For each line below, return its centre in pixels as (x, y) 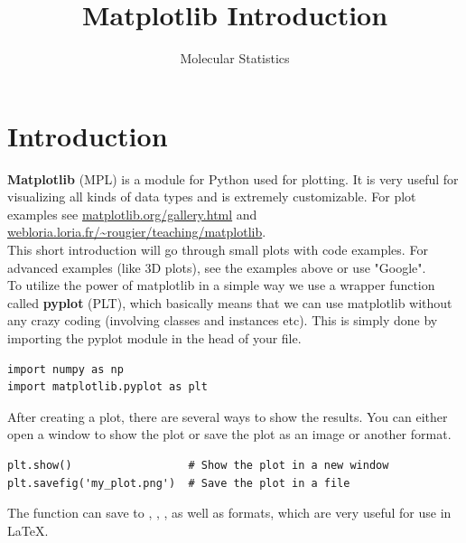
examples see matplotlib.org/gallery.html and (132, 214)
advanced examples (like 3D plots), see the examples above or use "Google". (217, 267)
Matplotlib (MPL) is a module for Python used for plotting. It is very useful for (233, 178)
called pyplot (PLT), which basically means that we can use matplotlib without (230, 302)
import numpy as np (65, 369)
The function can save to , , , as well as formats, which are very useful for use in (229, 513)
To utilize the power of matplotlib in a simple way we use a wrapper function (221, 285)
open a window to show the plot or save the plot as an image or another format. (229, 434)
